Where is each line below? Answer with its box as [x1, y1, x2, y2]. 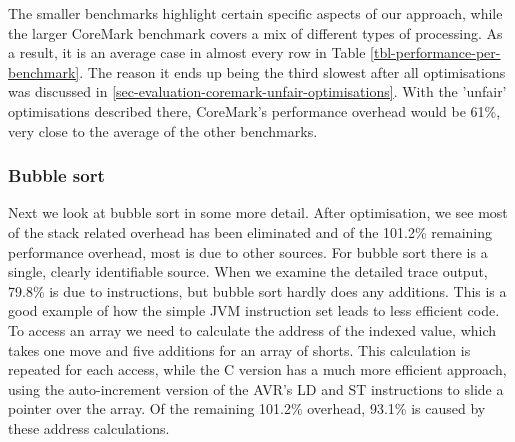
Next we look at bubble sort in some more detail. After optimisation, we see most [8, 202, 508, 223]
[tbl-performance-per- [370, 42, 501, 63]
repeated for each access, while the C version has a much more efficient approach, [8, 359, 507, 380]
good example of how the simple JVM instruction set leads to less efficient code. [8, 300, 500, 321]
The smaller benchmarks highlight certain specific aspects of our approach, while [8, 3, 503, 23]
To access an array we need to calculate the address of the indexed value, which [8, 319, 497, 340]
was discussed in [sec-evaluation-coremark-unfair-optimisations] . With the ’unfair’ [8, 81, 507, 102]
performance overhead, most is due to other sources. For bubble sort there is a [8, 241, 488, 262]
